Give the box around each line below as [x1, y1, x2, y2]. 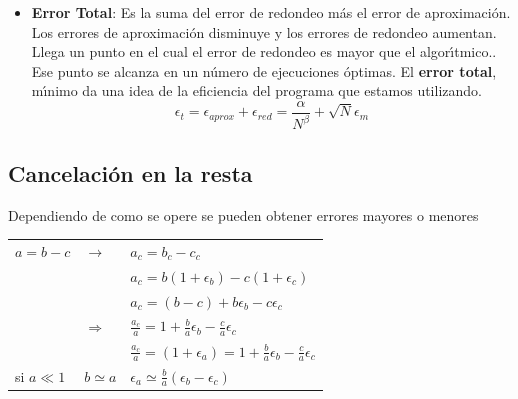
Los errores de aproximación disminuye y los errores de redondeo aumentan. [31, 21, 497, 42]
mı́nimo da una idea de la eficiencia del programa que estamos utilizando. [31, 80, 482, 101]
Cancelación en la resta [8, 157, 253, 188]
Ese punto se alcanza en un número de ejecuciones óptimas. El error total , [31, 60, 497, 81]
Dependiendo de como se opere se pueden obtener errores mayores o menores [8, 204, 479, 225]
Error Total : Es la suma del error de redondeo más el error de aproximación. [31, 2, 511, 22]
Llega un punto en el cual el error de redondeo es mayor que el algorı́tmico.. [31, 41, 497, 62]
